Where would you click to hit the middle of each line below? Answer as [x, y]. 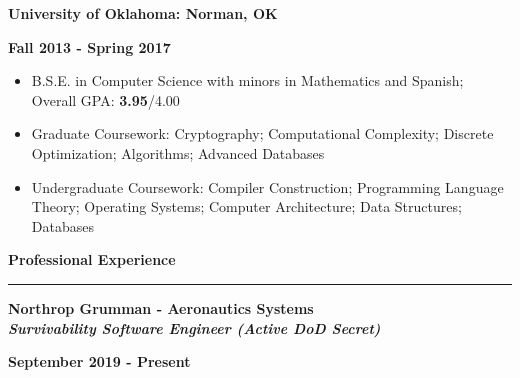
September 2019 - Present [99, 361]
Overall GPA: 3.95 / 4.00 [105, 99]
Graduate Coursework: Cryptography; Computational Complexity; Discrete [262, 133]
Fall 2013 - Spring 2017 [89, 46]
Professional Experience [92, 259]
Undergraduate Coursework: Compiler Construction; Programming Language [267, 186]
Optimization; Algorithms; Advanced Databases [178, 152]
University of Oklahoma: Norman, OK [143, 13]
